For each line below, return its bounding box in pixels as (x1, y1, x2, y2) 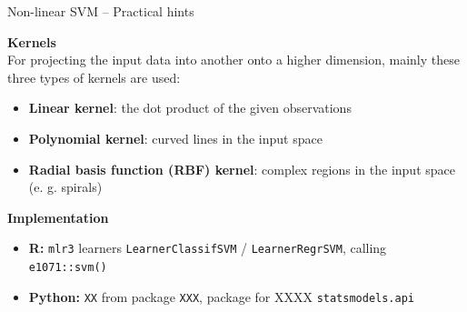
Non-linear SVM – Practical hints (7, 2, 194, 20)
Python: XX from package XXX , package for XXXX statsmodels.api (28, 287, 415, 306)
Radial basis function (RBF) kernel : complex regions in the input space (28, 159, 455, 178)
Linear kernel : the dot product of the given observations (28, 98, 352, 117)
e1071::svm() (28, 261, 107, 274)
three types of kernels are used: (7, 67, 181, 86)
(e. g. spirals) (28, 177, 103, 196)
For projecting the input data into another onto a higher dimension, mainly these (7, 50, 460, 69)
